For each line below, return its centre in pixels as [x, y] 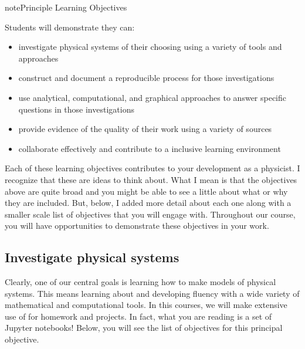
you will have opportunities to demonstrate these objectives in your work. [137, 226]
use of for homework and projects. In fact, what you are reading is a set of [138, 316]
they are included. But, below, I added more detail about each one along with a [148, 203]
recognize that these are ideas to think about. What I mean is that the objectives [151, 179]
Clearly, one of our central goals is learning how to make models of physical [140, 282]
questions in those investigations [76, 109]
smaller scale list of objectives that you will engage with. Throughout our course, [150, 214]
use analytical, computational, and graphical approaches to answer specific [152, 97]
